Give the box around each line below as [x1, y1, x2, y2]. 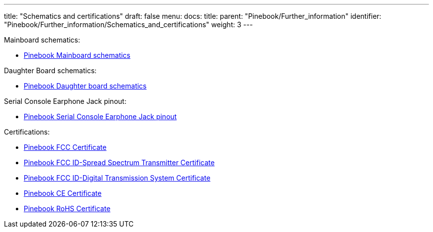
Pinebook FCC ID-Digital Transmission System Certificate [24, 174, 211, 182]
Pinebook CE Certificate [24, 189, 102, 197]
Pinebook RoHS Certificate [24, 204, 111, 213]
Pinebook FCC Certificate [24, 143, 107, 151]
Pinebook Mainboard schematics [24, 51, 130, 59]
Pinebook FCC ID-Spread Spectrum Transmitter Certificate [24, 158, 215, 167]
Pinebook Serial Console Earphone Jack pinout [24, 112, 177, 121]
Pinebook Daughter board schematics [24, 82, 147, 90]
